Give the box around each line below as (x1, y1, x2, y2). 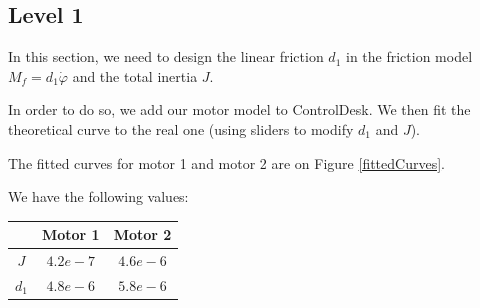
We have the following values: (8, 186, 189, 207)
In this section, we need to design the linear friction (8, 46, 324, 67)
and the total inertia (72, 65, 198, 86)
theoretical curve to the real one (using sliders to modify (8, 118, 354, 139)
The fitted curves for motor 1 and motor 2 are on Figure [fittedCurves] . (8, 152, 445, 173)
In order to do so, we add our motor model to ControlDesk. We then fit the (8, 99, 471, 120)
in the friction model (345, 46, 473, 67)
